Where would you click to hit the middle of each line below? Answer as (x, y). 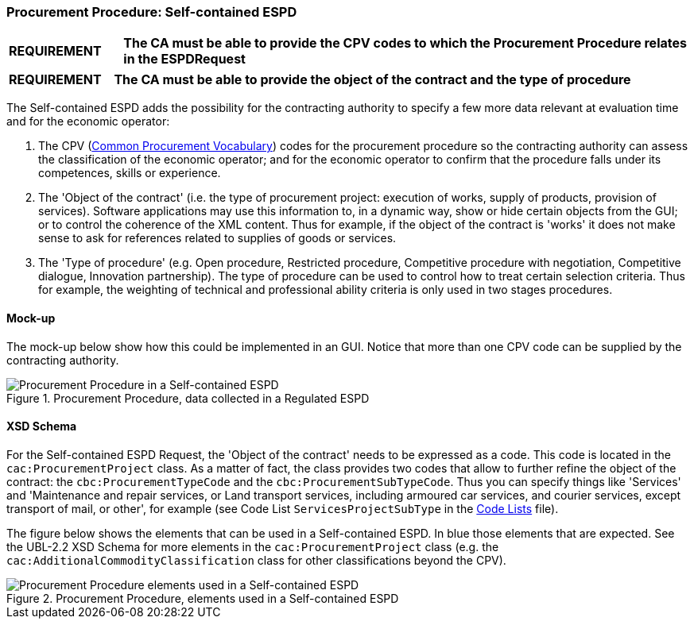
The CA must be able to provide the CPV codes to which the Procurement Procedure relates (405, 43)
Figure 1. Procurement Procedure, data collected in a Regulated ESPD (188, 398)
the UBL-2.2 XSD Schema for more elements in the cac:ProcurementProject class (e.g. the (253, 546)
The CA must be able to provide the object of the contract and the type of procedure (372, 80)
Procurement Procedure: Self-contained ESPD (152, 12)
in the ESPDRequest (184, 59)
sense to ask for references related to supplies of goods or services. (217, 238)
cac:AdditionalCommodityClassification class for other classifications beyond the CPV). (256, 560)
